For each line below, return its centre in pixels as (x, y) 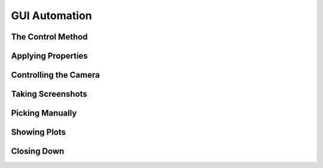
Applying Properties (49, 56)
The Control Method (49, 37)
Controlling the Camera (55, 75)
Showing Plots (38, 132)
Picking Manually (44, 113)
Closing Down (38, 152)
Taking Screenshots (49, 94)
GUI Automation (51, 16)
